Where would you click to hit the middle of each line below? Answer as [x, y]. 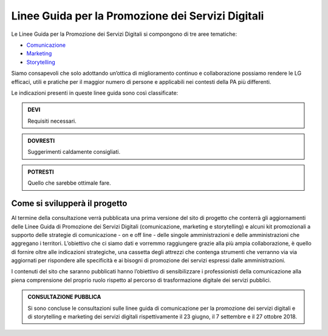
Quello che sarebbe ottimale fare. [69, 183]
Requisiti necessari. [52, 121]
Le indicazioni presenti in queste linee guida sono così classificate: [95, 93]
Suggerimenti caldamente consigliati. [74, 152]
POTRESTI [41, 172]
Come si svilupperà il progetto [69, 204]
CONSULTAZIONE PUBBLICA [64, 297]
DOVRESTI [41, 141]
